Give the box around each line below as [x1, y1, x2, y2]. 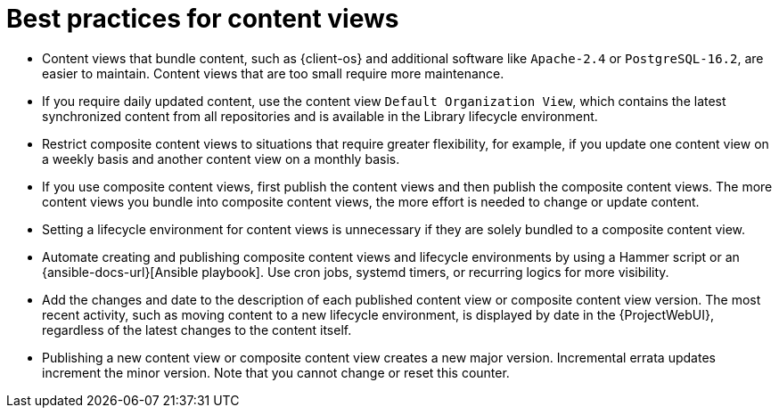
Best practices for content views [6, 4, 399, 34]
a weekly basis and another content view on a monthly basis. [42, 151, 400, 167]
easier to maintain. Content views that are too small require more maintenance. [42, 65, 504, 81]
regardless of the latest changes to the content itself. [42, 321, 352, 338]
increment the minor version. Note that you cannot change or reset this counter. [42, 364, 510, 380]
